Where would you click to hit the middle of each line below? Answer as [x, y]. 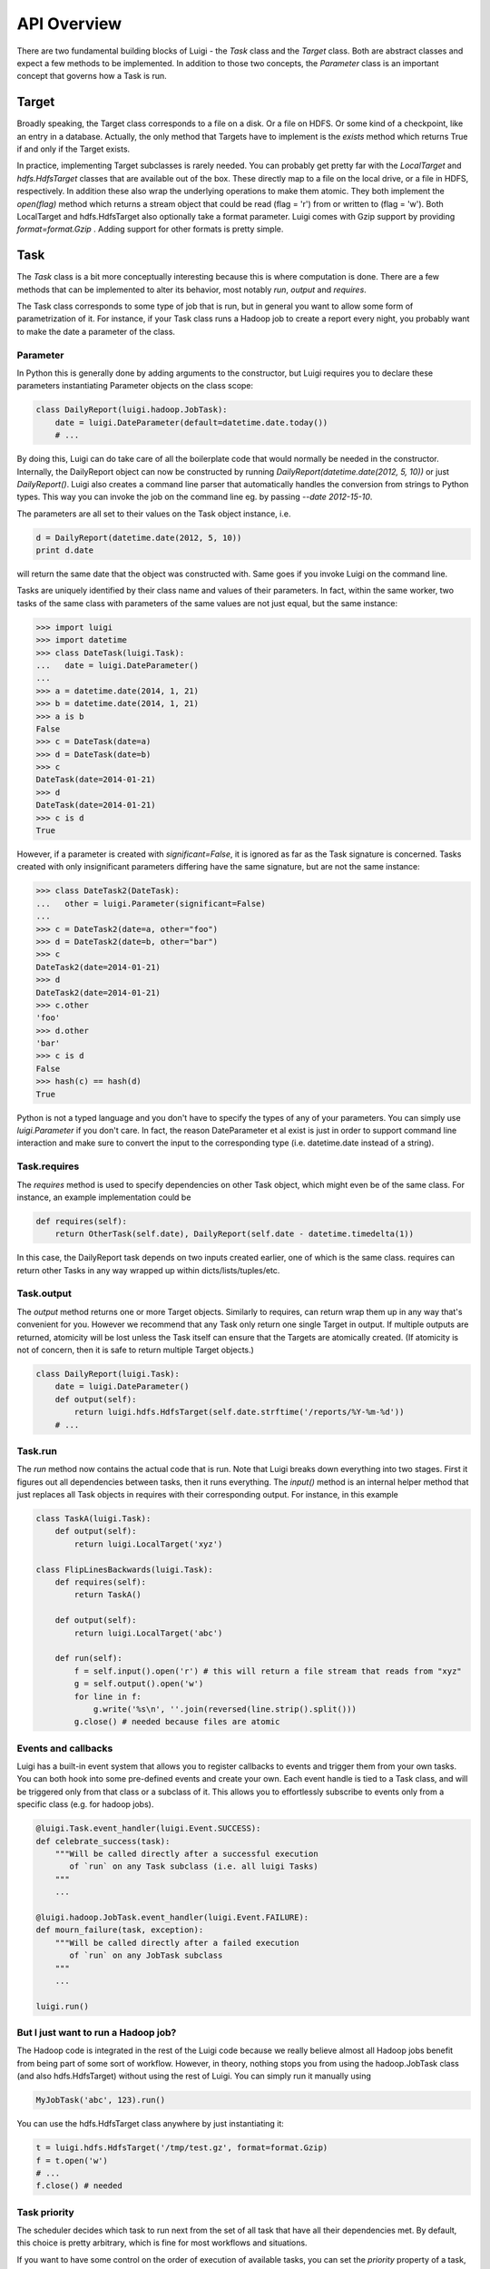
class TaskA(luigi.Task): [93, 1519]
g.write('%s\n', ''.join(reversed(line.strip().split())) [225, 1709]
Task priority [45, 2212]
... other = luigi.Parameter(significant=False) [151, 904]
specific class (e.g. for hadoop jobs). [85, 1804]
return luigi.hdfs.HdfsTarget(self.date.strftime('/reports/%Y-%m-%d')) [239, 1412]
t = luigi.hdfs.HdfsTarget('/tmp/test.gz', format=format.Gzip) [182, 2148]
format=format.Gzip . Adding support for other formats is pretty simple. [150, 229]
